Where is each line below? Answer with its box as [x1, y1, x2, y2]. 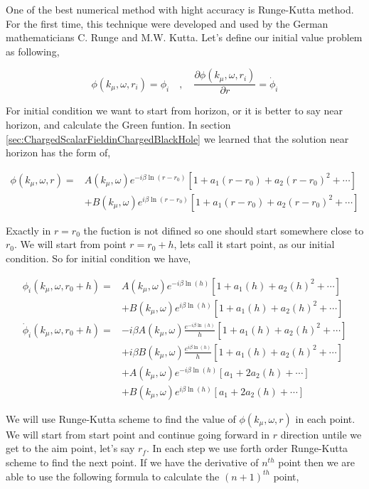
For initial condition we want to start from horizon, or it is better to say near [6, 103, 343, 118]
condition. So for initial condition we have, [6, 251, 191, 266]
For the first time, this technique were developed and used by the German [6, 16, 328, 31]
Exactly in [6, 222, 51, 237]
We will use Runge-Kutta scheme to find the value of [6, 411, 236, 426]
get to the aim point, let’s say [6, 441, 135, 456]
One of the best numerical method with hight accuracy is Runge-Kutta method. [6, 2, 354, 16]
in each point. [295, 411, 355, 426]
